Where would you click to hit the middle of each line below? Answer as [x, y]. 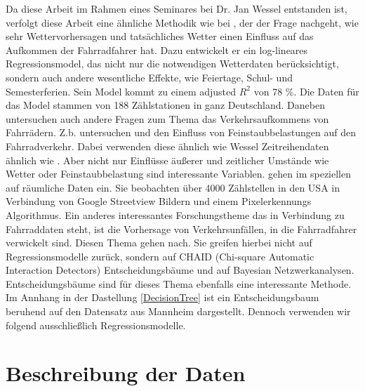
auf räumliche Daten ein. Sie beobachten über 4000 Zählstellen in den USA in [173, 187]
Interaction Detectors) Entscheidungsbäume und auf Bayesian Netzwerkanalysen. [180, 270]
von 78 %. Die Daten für [306, 91]
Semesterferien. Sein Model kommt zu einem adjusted [121, 91]
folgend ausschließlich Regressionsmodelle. [96, 325]
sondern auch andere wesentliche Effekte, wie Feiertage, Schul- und [149, 77]
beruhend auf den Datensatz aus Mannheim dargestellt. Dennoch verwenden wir [178, 311]
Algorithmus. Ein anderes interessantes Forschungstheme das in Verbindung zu [175, 214]
